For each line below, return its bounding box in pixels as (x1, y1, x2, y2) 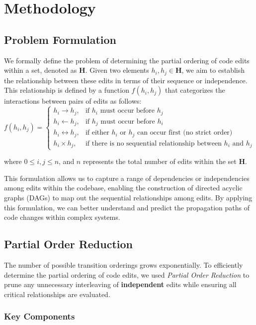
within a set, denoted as (4, 65, 77, 75)
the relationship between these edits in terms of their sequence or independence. (4, 75, 248, 85)
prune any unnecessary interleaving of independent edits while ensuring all (4, 279, 237, 290)
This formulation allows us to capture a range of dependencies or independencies (4, 172, 250, 183)
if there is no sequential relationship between (85, 140, 222, 147)
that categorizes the (165, 85, 225, 95)
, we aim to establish (181, 65, 245, 75)
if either (85, 129, 109, 137)
